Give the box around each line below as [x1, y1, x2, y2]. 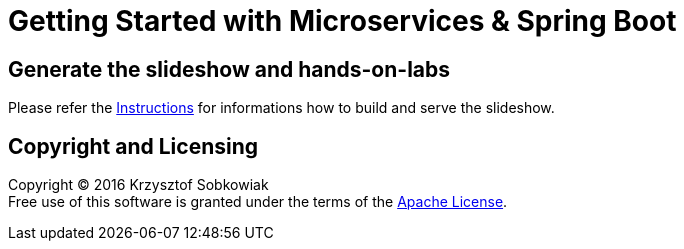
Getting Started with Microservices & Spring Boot [8, 4, 677, 38]
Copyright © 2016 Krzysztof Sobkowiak [8, 176, 269, 194]
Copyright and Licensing [8, 133, 259, 159]
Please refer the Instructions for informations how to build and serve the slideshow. [8, 99, 555, 117]
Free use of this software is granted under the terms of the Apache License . [8, 193, 508, 211]
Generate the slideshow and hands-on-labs [8, 56, 451, 82]
